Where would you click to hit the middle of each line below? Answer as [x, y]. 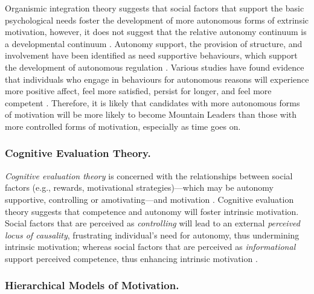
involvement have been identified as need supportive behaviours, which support [151, 55]
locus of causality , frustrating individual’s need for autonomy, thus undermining [152, 235]
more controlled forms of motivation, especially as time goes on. [123, 126]
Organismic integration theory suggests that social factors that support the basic [155, 8]
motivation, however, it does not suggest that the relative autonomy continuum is [156, 32]
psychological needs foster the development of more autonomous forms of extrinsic [157, 20]
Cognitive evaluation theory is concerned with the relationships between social [149, 175]
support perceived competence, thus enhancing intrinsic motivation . [131, 258]
